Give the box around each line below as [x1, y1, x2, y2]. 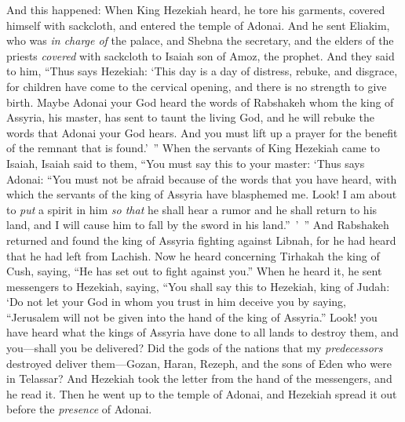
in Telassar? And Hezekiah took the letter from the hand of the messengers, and [6, 370, 392, 387]
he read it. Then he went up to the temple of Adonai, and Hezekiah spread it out [6, 385, 397, 402]
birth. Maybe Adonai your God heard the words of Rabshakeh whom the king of [6, 93, 394, 110]
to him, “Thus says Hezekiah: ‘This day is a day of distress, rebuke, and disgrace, [6, 63, 398, 79]
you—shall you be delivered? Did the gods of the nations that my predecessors [6, 340, 383, 356]
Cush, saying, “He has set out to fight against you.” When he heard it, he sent [6, 263, 382, 279]
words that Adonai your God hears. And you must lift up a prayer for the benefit [6, 124, 398, 140]
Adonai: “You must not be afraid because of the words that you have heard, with [6, 170, 397, 187]
